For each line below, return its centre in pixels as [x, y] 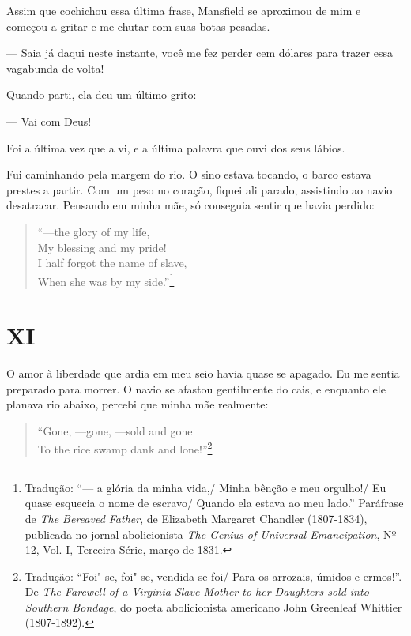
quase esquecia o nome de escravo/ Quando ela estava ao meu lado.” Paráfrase [214, 503]
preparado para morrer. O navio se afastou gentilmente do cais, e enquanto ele [196, 388]
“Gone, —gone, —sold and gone [115, 430]
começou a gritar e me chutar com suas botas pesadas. [138, 26]
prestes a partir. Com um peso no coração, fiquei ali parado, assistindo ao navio [200, 189]
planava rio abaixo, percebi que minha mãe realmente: [138, 404]
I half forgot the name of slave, [112, 263]
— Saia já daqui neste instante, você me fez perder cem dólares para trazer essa [200, 53]
